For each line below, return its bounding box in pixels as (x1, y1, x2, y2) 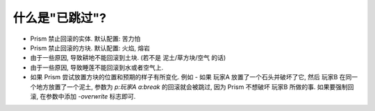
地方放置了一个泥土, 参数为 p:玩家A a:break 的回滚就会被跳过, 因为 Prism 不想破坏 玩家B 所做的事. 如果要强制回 (35, 83, 354, 91)
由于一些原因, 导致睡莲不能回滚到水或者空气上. (30, 63, 164, 72)
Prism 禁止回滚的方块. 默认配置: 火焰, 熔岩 (30, 43, 151, 52)
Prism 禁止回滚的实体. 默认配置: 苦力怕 (30, 34, 141, 43)
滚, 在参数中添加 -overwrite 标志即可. (30, 92, 136, 100)
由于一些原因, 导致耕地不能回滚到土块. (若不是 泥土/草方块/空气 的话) (30, 54, 226, 62)
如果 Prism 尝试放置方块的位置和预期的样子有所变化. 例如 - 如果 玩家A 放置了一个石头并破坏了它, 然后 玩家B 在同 (30, 73, 352, 81)
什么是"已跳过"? (12, 10, 107, 26)
